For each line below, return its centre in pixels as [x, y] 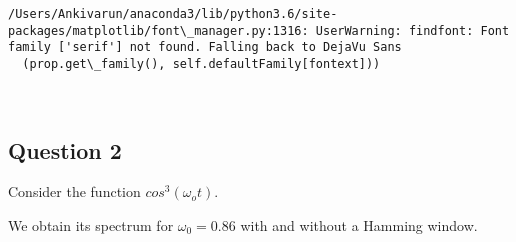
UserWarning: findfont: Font [412, 30]
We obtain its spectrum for [91, 225]
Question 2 [65, 149]
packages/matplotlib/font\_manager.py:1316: [158, 30]
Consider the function [74, 191]
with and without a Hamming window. [359, 225]
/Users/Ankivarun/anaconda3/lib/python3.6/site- [173, 14]
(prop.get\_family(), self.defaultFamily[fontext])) [201, 63]
